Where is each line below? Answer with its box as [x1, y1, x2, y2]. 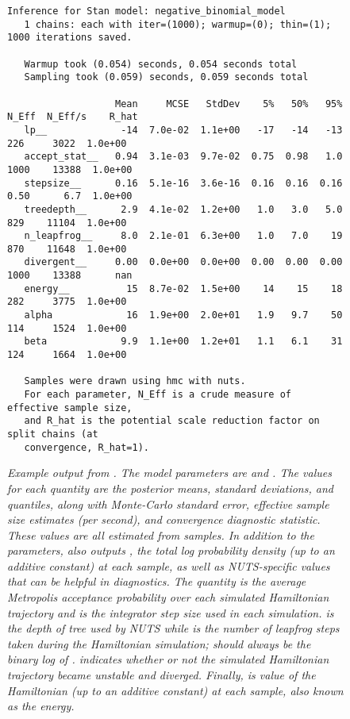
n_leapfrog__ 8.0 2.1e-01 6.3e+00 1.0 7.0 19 [24, 230, 343, 242]
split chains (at [7, 429, 98, 440]
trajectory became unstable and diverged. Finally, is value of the [7, 667, 316, 683]
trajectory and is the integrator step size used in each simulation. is [7, 604, 334, 621]
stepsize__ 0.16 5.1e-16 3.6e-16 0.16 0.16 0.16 [24, 177, 343, 189]
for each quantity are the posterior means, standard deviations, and [7, 479, 333, 496]
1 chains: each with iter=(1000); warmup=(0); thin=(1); [24, 18, 332, 30]
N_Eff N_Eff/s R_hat [7, 111, 138, 123]
